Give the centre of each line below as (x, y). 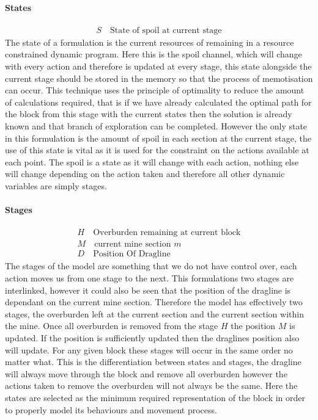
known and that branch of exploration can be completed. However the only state (156, 125)
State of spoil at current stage (166, 30)
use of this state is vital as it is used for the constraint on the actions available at (157, 150)
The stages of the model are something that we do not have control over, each (151, 266)
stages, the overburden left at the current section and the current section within (154, 313)
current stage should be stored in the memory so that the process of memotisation (159, 78)
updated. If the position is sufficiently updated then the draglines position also (152, 338)
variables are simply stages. (56, 185)
